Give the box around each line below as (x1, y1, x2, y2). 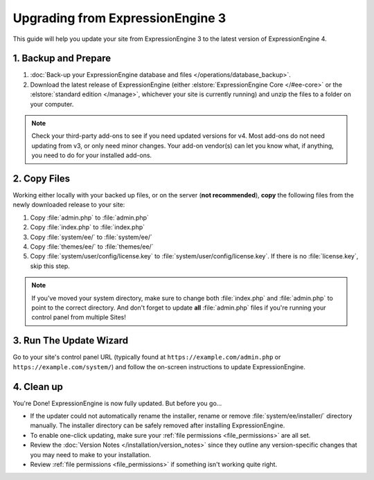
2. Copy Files (12, 173, 71, 184)
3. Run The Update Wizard (12, 335, 128, 346)
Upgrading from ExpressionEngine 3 (12, 10, 226, 26)
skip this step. (30, 262, 71, 270)
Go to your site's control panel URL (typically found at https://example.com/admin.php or (12, 353, 281, 362)
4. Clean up (12, 381, 64, 393)
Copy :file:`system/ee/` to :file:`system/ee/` (30, 233, 152, 241)
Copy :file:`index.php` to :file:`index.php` (30, 223, 145, 231)
